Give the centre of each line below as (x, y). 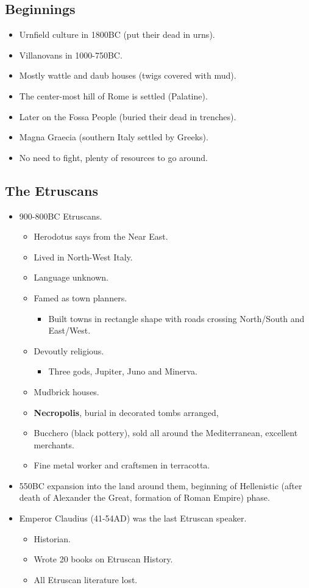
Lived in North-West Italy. (83, 256)
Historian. (52, 538)
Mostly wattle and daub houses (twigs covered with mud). (128, 75)
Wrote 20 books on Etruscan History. (103, 559)
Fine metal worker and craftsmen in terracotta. (122, 465)
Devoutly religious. (69, 350)
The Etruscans (51, 190)
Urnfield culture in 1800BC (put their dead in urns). (117, 34)
